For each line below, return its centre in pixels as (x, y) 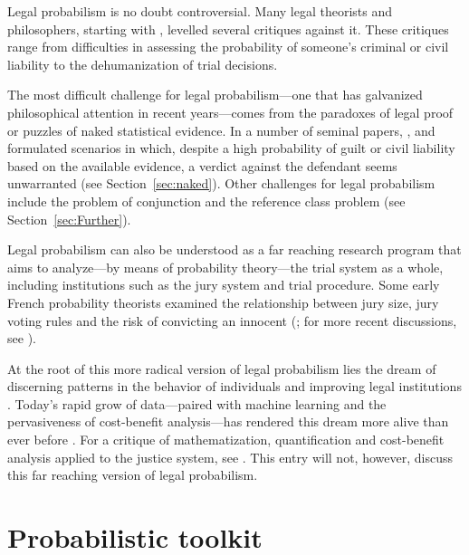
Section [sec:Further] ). (69, 219)
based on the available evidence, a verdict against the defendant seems (202, 165)
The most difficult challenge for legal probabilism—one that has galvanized (215, 95)
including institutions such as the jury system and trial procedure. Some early (224, 285)
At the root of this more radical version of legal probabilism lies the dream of (222, 368)
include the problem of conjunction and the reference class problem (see (206, 201)
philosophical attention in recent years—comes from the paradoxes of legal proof (230, 112)
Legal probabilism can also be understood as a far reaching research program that (234, 249)
